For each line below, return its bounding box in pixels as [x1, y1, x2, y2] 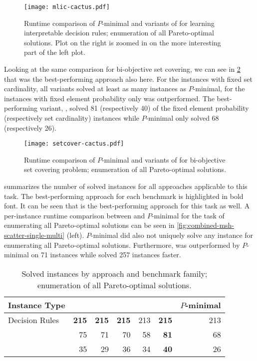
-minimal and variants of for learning [101, 17, 215, 28]
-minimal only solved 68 [146, 113, 219, 123]
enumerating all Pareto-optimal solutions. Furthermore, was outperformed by [4, 239, 240, 250]
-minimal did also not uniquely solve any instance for [91, 230, 254, 240]
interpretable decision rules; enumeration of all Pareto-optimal [24, 27, 214, 38]
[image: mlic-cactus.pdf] [24, 3, 110, 10]
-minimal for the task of [151, 210, 225, 220]
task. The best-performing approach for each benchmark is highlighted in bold [4, 190, 244, 201]
